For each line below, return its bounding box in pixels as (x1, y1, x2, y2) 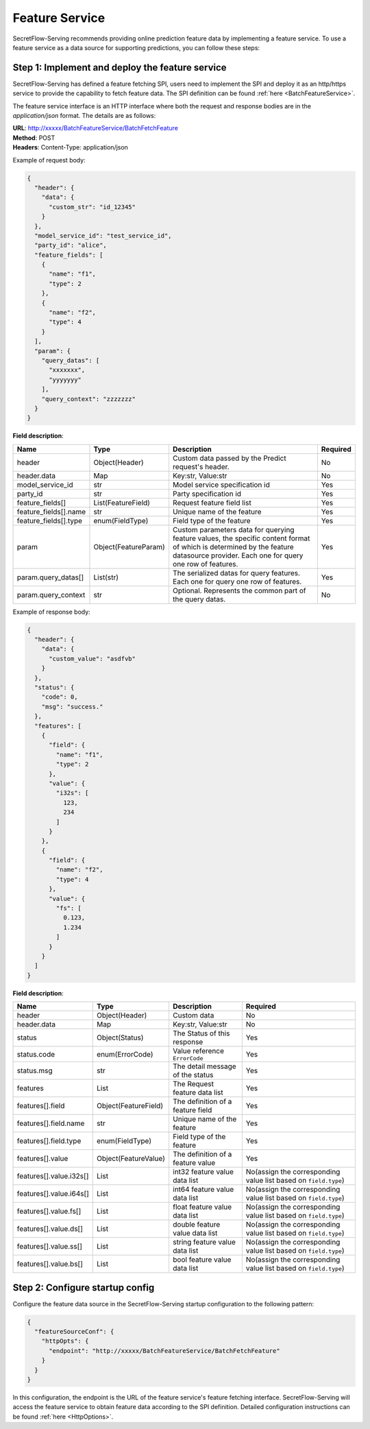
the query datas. (172, 594, 226, 603)
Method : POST (12, 134, 56, 142)
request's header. (172, 461, 230, 471)
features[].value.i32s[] (16, 1171, 89, 1181)
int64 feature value (172, 1185, 234, 1194)
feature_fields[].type (16, 516, 82, 525)
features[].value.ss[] (16, 1242, 82, 1251)
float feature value (172, 1202, 232, 1212)
